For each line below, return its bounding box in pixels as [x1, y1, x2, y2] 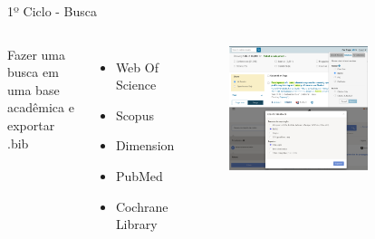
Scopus [115, 105, 154, 124]
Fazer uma [7, 44, 66, 63]
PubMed [115, 166, 163, 185]
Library [115, 215, 158, 234]
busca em [7, 62, 59, 81]
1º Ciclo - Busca [7, 2, 98, 20]
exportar [7, 115, 55, 134]
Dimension [115, 136, 175, 155]
